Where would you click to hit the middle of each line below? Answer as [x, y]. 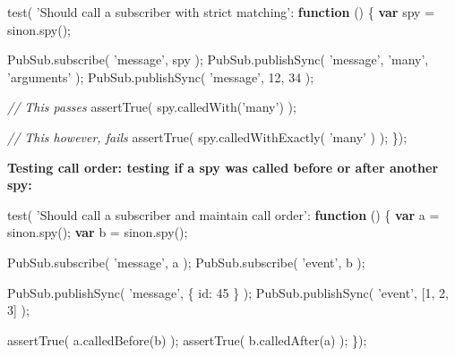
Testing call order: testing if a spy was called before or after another [223, 167]
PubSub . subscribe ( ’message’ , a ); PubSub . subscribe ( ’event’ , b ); [186, 262]
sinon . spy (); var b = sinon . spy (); [98, 232]
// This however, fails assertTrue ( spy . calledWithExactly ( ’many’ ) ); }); [207, 136]
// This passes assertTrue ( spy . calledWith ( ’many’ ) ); [152, 107]
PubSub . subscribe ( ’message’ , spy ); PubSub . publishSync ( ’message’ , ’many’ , [218, 59]
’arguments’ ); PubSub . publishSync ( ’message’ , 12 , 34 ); [161, 76]
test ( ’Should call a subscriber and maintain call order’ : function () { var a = [223, 214]
